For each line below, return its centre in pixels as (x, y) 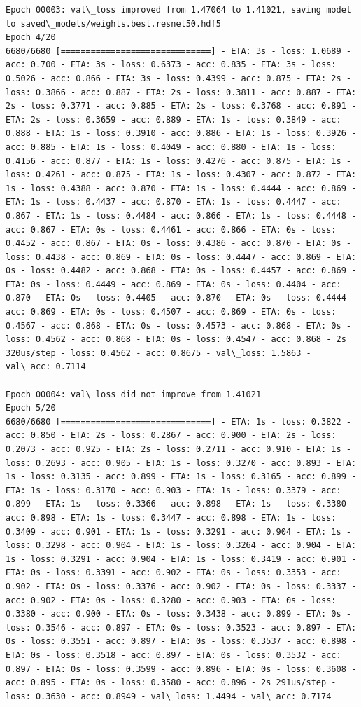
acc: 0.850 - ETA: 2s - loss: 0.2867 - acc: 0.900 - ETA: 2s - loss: (171, 435)
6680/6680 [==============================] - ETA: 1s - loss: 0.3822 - (178, 421)
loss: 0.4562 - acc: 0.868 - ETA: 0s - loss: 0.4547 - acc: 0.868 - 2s (176, 339)
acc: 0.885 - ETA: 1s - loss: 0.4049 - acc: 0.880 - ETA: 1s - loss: (171, 147)
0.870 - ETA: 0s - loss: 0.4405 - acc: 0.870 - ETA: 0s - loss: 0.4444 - (181, 298)
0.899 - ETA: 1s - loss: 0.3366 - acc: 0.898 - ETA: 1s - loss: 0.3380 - (181, 504)
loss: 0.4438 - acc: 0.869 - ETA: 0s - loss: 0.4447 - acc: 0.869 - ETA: (181, 257)
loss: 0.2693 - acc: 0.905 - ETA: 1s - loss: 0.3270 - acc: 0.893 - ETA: (181, 463)
